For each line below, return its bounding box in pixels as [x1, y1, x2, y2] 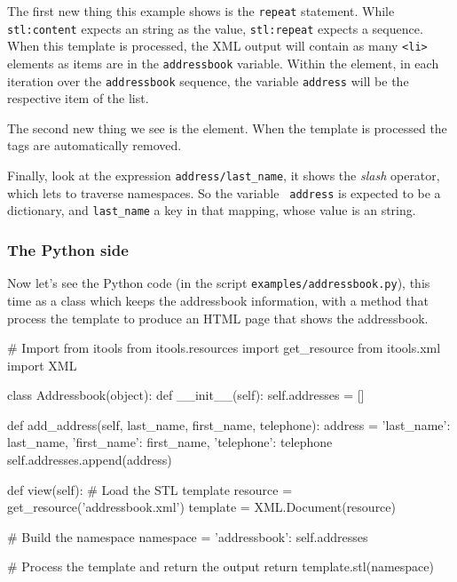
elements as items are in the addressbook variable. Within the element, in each [7, 53, 439, 72]
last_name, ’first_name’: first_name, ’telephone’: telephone [7, 433, 333, 451]
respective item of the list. [7, 89, 149, 108]
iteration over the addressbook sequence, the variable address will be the [7, 71, 409, 90]
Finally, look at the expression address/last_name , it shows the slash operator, [7, 166, 440, 185]
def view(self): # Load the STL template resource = [7, 480, 293, 498]
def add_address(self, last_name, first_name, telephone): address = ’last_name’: [7, 415, 451, 434]
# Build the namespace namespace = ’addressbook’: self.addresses [7, 527, 368, 546]
